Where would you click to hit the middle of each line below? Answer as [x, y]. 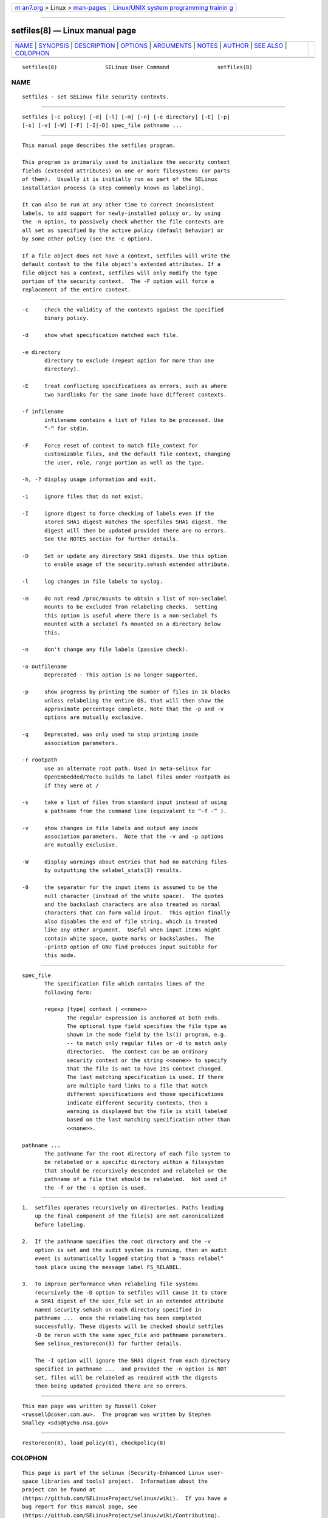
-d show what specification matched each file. [101, 335]
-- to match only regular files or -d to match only [147, 1043]
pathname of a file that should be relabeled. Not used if [136, 1179]
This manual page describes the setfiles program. [99, 145]
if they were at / [72, 785]
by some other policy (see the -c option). [88, 239]
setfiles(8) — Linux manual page [74, 31]
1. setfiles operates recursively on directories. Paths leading [123, 1207]
